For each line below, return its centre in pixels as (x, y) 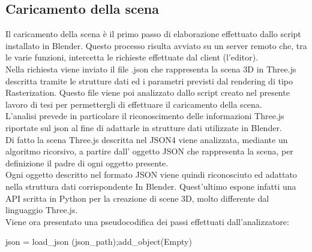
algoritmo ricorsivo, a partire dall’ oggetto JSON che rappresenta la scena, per (149, 151)
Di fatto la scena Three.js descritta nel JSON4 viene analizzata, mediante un (147, 139)
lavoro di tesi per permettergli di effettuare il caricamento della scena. (134, 104)
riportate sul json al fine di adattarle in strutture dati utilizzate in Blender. (144, 127)
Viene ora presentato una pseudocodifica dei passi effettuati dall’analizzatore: (147, 221)
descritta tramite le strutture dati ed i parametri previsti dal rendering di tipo (149, 81)
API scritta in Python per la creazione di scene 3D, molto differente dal (137, 198)
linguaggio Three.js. (42, 210)
